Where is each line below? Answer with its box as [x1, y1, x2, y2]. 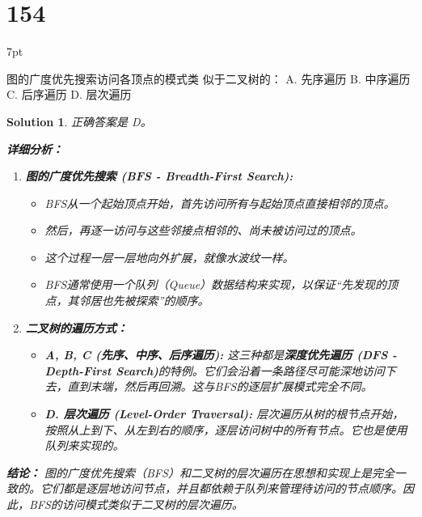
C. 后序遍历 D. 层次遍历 [6, 86, 132, 103]
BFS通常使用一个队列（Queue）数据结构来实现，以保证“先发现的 [44, 276, 386, 293]
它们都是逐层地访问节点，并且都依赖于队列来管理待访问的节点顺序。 [40, 480, 403, 497]
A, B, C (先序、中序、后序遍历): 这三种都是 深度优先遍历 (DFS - [44, 346, 397, 363]
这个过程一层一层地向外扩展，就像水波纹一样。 [44, 248, 294, 265]
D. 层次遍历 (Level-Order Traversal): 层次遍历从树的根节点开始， [44, 405, 404, 422]
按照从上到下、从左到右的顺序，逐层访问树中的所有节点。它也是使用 [44, 421, 407, 438]
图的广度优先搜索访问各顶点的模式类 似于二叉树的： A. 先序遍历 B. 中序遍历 [6, 70, 411, 87]
